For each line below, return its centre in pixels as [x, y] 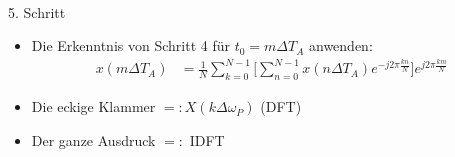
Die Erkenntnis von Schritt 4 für [130, 45]
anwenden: [341, 45]
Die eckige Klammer [93, 106]
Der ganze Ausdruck [93, 139]
